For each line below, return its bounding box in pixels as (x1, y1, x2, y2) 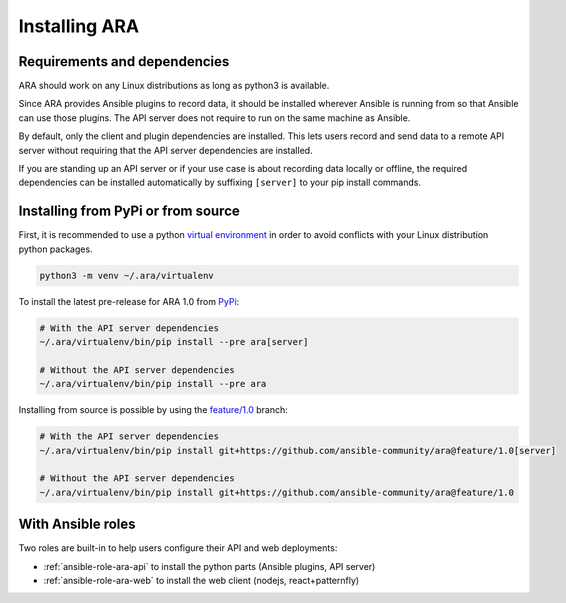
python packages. (18, 243, 94, 255)
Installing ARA (18, 15, 140, 37)
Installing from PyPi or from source (18, 203, 240, 220)
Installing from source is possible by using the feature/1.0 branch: (18, 404, 289, 416)
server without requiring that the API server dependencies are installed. (18, 144, 314, 156)
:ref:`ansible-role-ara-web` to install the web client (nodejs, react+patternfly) (43, 575, 360, 587)
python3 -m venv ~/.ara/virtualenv (39, 270, 214, 281)
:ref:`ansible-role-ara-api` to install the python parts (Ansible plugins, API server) (43, 560, 376, 572)
